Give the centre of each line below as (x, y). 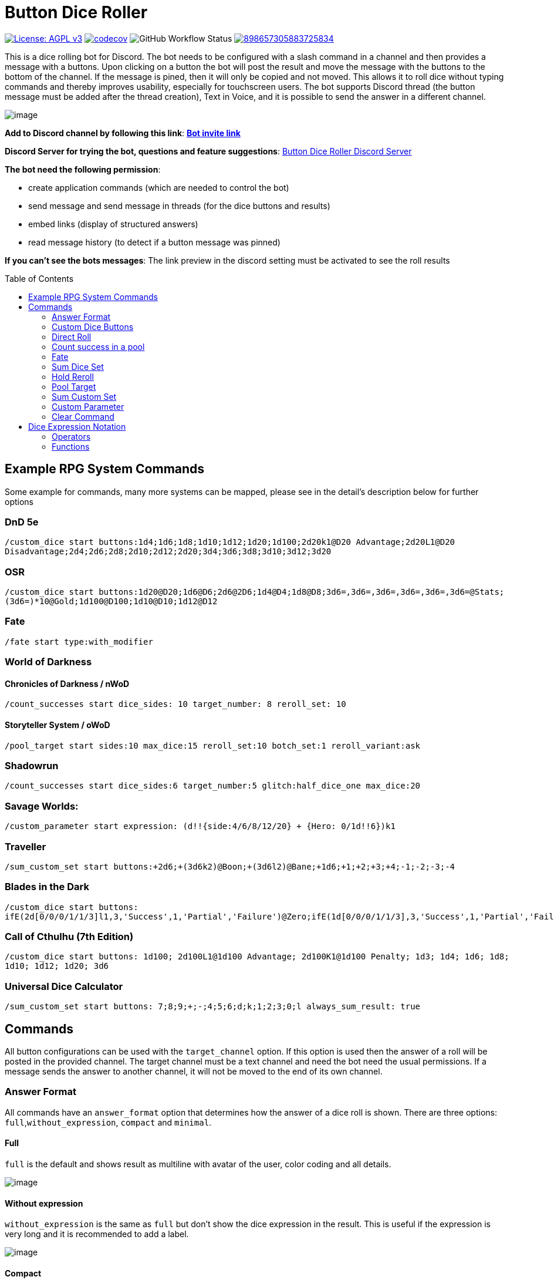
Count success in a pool (98, 346)
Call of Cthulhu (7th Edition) (69, 937)
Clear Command (83, 416)
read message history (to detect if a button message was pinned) (154, 242)
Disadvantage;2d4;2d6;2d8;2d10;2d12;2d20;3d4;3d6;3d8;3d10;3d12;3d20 (168, 552)
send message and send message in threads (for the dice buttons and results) (179, 206)
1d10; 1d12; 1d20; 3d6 (57, 966)
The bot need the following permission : (83, 169)
